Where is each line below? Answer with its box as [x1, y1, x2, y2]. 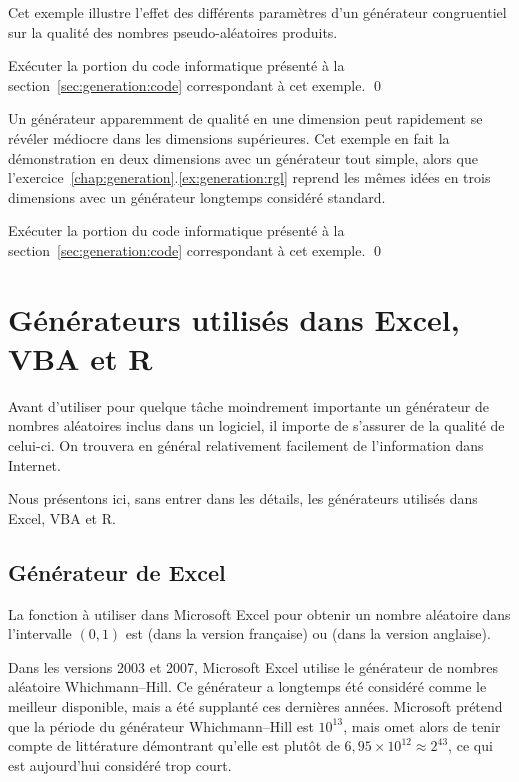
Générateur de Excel [8, 556, 226, 587]
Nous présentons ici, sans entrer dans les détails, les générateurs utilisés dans [8, 488, 478, 509]
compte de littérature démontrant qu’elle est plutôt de [8, 735, 340, 756]
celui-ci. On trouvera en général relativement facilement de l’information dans [8, 435, 484, 456]
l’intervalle [8, 623, 72, 644]
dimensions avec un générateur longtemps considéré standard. [8, 186, 386, 207]
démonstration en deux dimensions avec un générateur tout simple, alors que [8, 147, 478, 168]
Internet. [8, 454, 61, 475]
